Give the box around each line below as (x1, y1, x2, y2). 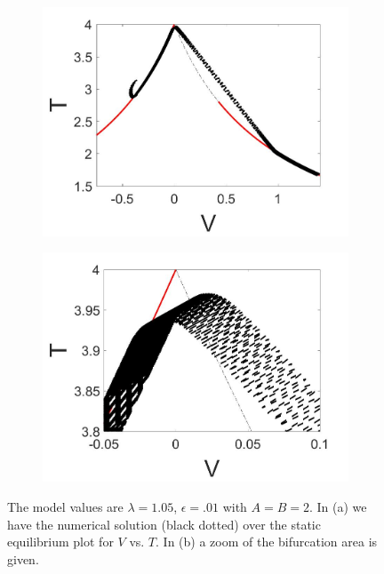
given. (7, 549, 39, 568)
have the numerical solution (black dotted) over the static (7, 514, 321, 533)
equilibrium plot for (7, 532, 114, 551)
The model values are (7, 497, 124, 515)
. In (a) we (308, 497, 367, 515)
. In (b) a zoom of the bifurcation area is (156, 532, 378, 551)
